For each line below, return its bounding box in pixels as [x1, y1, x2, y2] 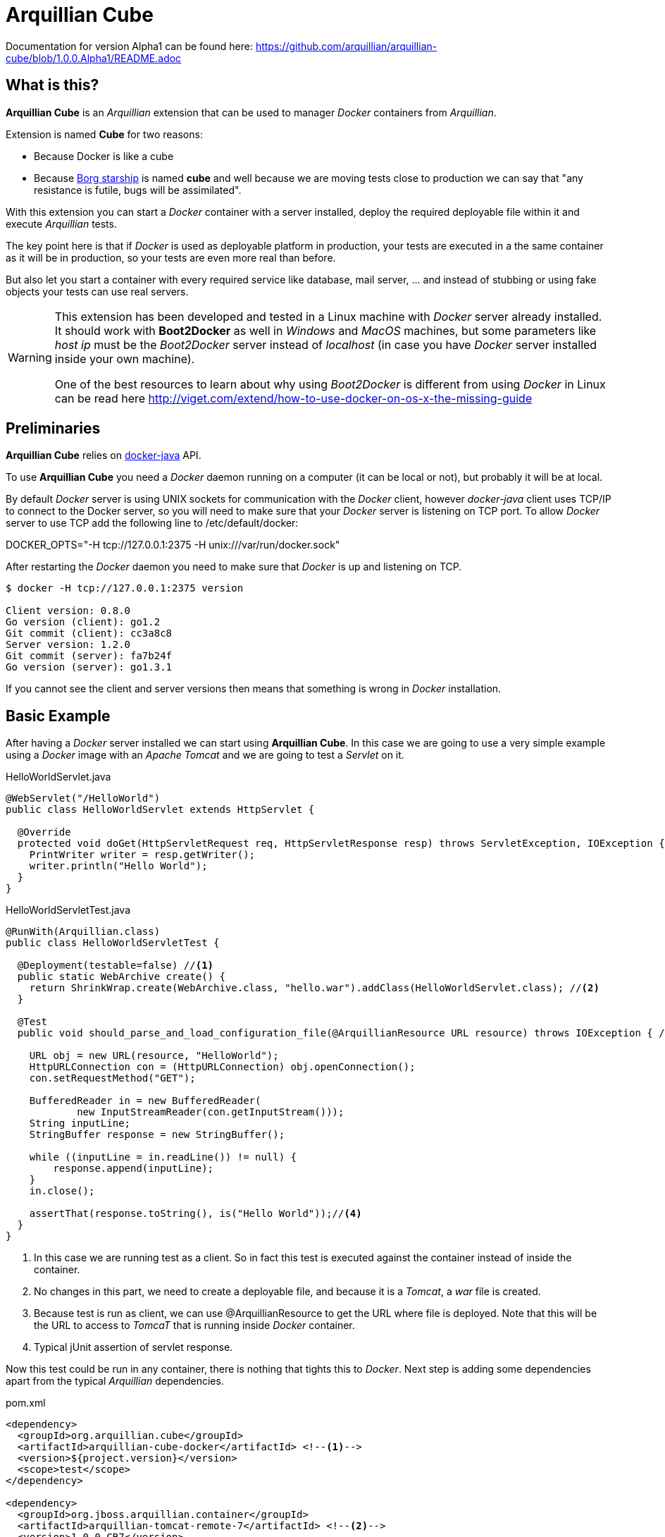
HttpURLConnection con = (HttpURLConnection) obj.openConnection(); [29, 1061, 416, 1073]
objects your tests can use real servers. [6, 285, 189, 298]
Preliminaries [6, 420, 101, 438]
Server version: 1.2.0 [6, 639, 131, 651]
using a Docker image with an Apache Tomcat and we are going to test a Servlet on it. [6, 749, 404, 761]
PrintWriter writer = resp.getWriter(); [29, 849, 256, 861]
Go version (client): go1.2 [6, 616, 161, 628]
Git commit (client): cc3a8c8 [6, 627, 173, 639]
